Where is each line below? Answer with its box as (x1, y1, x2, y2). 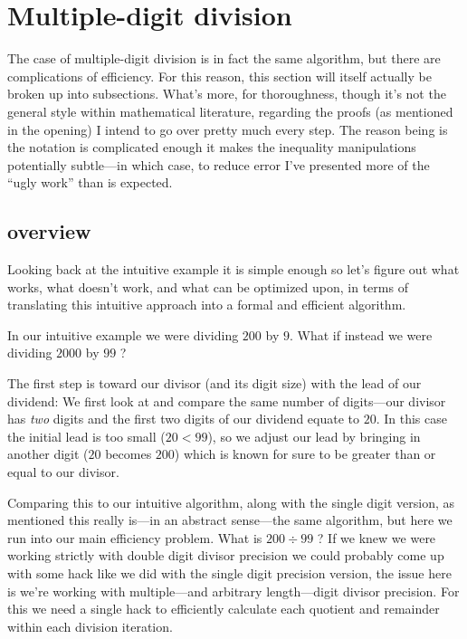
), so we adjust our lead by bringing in (207, 426, 421, 445)
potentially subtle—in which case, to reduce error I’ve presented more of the (7, 155, 430, 174)
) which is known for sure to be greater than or (174, 444, 436, 463)
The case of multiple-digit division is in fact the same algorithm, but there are (7, 49, 441, 68)
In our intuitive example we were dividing (7, 325, 239, 344)
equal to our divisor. (7, 463, 119, 482)
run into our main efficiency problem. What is (7, 528, 262, 547)
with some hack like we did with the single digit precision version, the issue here (7, 563, 452, 582)
